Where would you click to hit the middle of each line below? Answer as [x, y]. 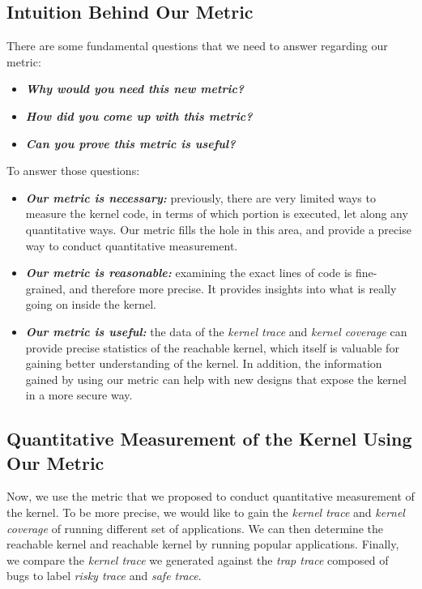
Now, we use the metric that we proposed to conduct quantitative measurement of [211, 496]
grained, [45, 288]
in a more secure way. [79, 395]
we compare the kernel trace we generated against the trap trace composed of [198, 559]
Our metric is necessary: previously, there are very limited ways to [200, 197]
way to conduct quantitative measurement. [132, 245]
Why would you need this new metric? [135, 89]
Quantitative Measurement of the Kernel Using [209, 439]
